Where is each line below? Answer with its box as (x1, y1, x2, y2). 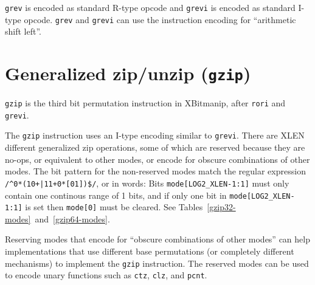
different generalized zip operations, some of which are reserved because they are (5, 141, 305, 154)
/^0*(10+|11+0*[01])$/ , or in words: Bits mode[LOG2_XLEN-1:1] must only (5, 176, 289, 189)
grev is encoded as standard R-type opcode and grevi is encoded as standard (5, 1, 296, 13)
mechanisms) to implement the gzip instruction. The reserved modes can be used (5, 256, 309, 269)
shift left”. (5, 25, 41, 38)
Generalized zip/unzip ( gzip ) (5, 61, 251, 86)
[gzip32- (207, 201, 236, 213)
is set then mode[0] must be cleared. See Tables (25, 201, 203, 213)
